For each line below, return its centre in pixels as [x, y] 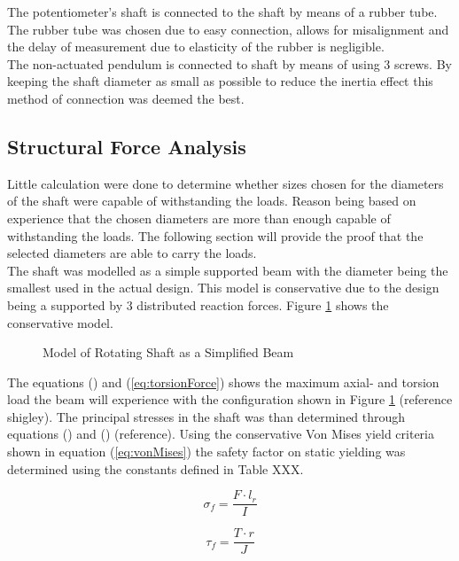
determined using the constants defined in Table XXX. [156, 468]
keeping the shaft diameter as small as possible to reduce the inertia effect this [220, 81]
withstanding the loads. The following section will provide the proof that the [215, 235]
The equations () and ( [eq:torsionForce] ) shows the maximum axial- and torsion [223, 382]
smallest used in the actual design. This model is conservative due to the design [223, 288]
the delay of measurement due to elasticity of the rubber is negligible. [196, 47]
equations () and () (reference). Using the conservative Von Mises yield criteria [221, 434]
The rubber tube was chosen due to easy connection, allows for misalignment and [228, 29]
